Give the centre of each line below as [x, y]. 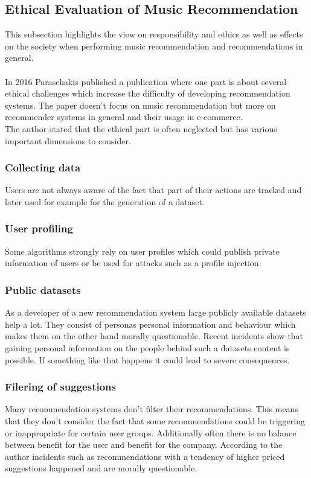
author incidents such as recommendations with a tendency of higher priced [145, 456]
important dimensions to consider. [68, 140]
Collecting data [43, 167]
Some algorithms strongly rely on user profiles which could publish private [142, 251]
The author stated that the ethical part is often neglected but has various [141, 128]
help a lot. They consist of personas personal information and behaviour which [150, 324]
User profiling [39, 228]
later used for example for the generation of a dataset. [105, 201]
